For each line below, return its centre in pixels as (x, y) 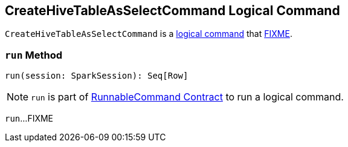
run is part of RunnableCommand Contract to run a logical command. (187, 97)
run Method (34, 55)
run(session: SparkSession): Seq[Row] (97, 76)
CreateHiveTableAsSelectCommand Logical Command (172, 11)
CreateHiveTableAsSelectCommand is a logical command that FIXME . (149, 34)
